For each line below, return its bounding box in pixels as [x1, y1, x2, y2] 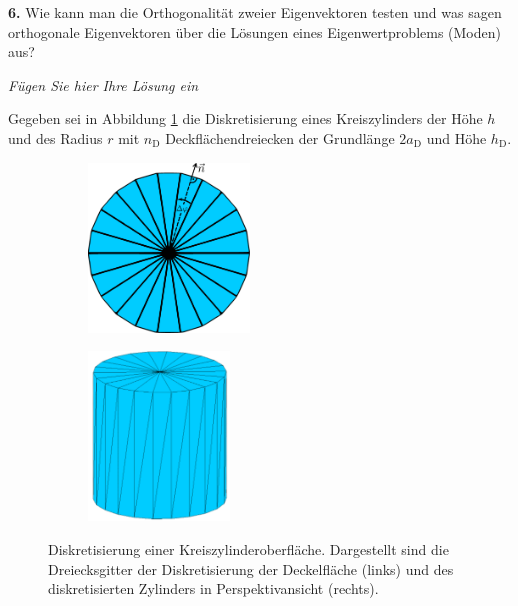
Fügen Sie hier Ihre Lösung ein [8, 74, 199, 95]
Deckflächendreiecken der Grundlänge [165, 127, 395, 148]
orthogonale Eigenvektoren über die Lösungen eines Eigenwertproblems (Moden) [8, 21, 501, 42]
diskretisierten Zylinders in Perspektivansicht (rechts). [48, 578, 379, 599]
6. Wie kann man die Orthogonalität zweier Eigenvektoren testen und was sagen [8, 2, 502, 22]
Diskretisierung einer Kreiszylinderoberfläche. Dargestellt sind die [48, 538, 449, 559]
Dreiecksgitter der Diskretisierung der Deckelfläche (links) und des [48, 558, 454, 579]
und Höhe [426, 127, 487, 148]
